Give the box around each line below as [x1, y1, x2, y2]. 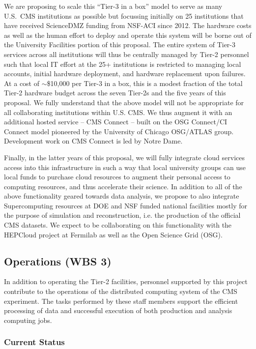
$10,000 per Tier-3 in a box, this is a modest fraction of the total [47, 78, 243, 88]
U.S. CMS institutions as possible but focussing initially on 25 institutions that [4, 10, 244, 21]
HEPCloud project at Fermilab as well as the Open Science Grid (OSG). [4, 229, 223, 239]
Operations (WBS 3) [4, 253, 112, 268]
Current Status [4, 336, 65, 348]
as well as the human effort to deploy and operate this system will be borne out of [4, 29, 252, 40]
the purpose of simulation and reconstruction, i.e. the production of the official [4, 210, 241, 220]
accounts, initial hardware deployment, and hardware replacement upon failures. [4, 68, 246, 79]
